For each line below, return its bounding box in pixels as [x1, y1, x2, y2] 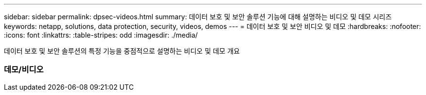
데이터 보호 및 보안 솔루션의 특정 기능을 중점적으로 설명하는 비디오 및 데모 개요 [4, 47, 240, 55]
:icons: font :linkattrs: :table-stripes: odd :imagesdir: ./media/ [4, 31, 198, 39]
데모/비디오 [4, 65, 44, 75]
